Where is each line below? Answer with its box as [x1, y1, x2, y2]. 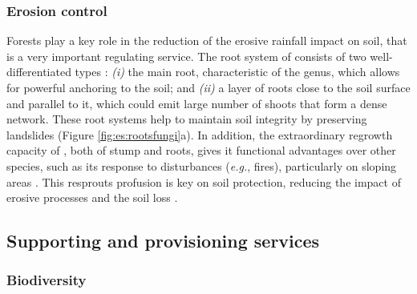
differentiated [6, 63, 71, 80]
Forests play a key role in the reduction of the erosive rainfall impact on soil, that [6, 32, 407, 49]
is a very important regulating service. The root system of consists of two [6, 47, 366, 64]
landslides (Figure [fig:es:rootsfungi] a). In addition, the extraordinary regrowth [6, 126, 393, 143]
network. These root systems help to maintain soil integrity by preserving [6, 111, 367, 127]
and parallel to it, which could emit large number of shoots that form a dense [6, 95, 387, 111]
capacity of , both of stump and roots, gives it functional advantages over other [6, 142, 396, 159]
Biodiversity [6, 270, 87, 290]
